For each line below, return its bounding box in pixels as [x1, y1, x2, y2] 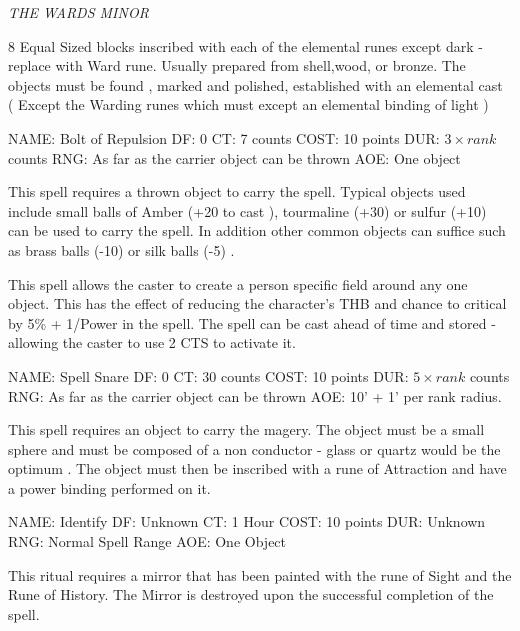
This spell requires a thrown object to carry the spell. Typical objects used [8, 181, 466, 202]
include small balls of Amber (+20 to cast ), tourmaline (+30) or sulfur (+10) [8, 200, 487, 221]
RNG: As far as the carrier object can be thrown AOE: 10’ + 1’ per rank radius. [8, 385, 502, 406]
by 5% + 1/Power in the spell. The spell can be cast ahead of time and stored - [8, 312, 496, 333]
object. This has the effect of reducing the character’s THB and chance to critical [8, 293, 507, 314]
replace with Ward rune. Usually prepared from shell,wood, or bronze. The [8, 55, 466, 76]
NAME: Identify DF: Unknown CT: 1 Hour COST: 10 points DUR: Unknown [8, 511, 486, 532]
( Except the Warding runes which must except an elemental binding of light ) [8, 94, 489, 115]
